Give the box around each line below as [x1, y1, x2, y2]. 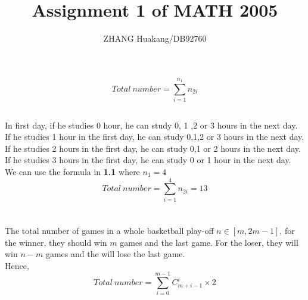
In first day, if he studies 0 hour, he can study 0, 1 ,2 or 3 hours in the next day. [5, 118, 298, 131]
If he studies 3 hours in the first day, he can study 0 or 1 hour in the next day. [5, 154, 291, 166]
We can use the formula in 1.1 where [5, 165, 140, 178]
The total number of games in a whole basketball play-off [5, 224, 214, 236]
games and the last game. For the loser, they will [120, 236, 298, 248]
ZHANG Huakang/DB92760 [103, 32, 207, 45]
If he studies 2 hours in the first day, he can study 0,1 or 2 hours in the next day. [5, 142, 301, 154]
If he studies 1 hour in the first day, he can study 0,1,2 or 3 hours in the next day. [5, 130, 304, 143]
